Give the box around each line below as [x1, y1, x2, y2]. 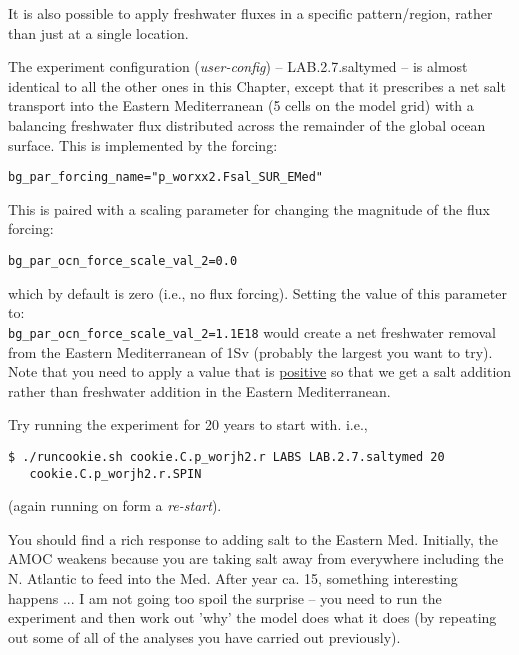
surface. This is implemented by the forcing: [8, 134, 278, 155]
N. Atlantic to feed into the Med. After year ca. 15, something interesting [8, 567, 458, 588]
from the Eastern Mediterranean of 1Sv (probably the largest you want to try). [8, 341, 493, 362]
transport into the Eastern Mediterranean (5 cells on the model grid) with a [8, 95, 474, 116]
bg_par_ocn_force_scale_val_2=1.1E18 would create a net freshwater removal [8, 321, 496, 342]
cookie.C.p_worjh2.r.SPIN [29, 466, 202, 481]
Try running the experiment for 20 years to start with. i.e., [8, 414, 368, 435]
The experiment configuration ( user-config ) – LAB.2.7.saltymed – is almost [8, 56, 468, 77]
